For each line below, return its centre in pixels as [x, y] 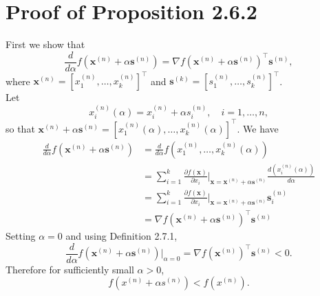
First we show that [45, 44]
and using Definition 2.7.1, [121, 235]
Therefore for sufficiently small [70, 269]
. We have [258, 128]
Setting [21, 235]
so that [20, 128]
